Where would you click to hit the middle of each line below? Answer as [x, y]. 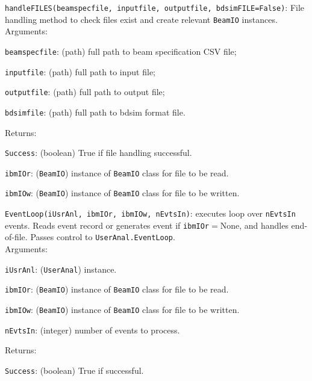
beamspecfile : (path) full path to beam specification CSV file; [121, 51]
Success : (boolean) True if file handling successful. [98, 153]
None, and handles [254, 225]
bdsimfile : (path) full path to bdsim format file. [95, 112]
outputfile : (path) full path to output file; [85, 92]
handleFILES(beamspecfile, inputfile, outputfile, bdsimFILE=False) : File [155, 7]
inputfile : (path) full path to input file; [80, 71]
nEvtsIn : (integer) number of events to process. [92, 330]
